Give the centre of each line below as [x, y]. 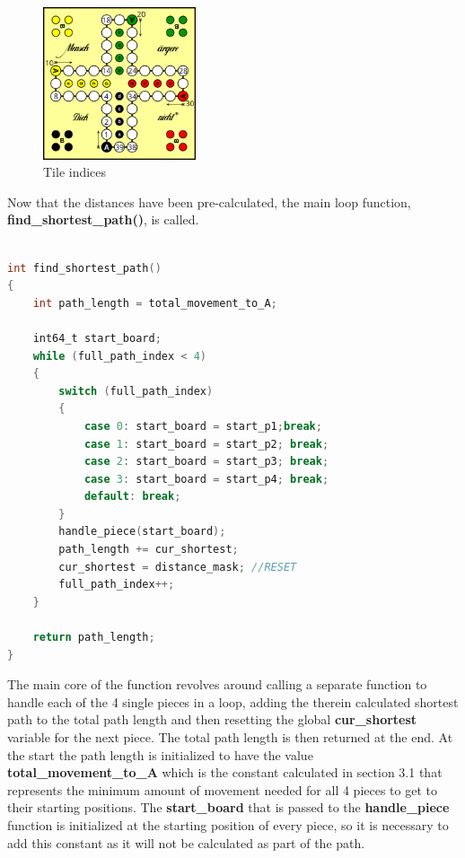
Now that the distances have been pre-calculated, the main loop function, [209, 201]
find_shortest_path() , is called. [103, 219]
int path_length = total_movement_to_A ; [155, 303]
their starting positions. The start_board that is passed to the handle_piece [228, 807]
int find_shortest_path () [84, 268]
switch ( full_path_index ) [136, 391]
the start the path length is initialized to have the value [160, 754]
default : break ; [132, 497]
